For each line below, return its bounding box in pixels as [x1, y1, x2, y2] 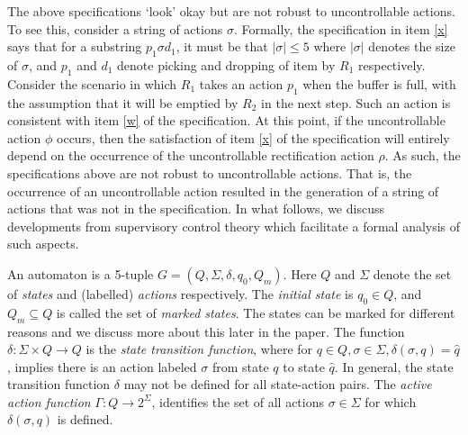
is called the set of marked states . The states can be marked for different [56, 303, 455, 322]
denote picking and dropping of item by [117, 55, 336, 74]
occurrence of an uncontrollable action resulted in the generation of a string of [7, 181, 439, 200]
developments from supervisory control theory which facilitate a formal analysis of [7, 216, 461, 235]
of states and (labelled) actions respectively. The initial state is [7, 284, 354, 303]
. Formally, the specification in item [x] [233, 19, 448, 38]
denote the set [373, 264, 452, 283]
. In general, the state [334, 357, 454, 376]
